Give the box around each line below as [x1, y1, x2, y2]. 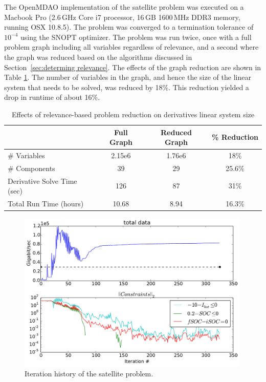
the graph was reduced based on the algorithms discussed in [4, 51, 192, 62]
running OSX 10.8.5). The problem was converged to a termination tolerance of [4, 22, 254, 32]
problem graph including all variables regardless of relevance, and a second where [4, 41, 259, 52]
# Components [8, 162, 55, 173]
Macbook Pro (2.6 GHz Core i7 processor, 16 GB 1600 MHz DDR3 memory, [4, 11, 240, 22]
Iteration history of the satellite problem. [25, 368, 153, 378]
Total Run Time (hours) [8, 198, 84, 209]
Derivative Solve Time [8, 175, 77, 186]
